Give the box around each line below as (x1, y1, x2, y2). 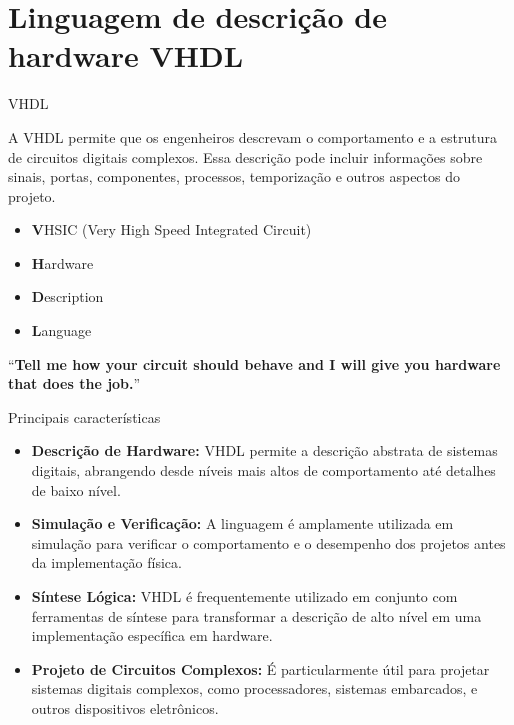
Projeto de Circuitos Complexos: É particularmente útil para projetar (31, 658, 490, 679)
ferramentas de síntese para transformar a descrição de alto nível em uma (31, 605, 482, 626)
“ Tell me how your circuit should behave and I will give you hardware (8, 353, 501, 374)
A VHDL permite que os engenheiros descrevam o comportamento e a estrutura (8, 126, 497, 147)
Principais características (8, 406, 161, 427)
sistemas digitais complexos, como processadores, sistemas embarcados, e (31, 678, 478, 699)
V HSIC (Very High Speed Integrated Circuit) (31, 219, 312, 240)
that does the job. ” (8, 373, 141, 394)
